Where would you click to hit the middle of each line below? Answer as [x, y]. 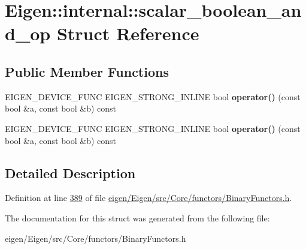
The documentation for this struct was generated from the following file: [137, 217]
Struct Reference [128, 33]
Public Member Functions [87, 71]
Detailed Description [70, 172]
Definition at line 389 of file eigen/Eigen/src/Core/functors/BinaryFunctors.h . [149, 198]
